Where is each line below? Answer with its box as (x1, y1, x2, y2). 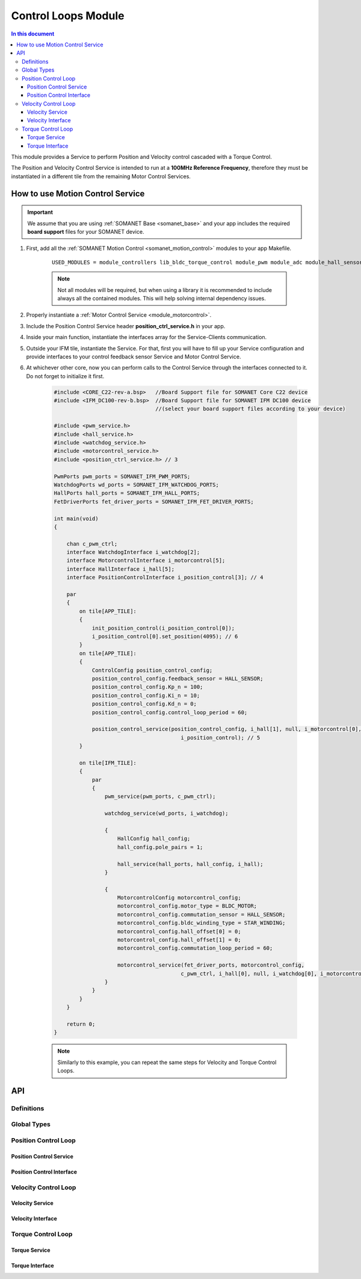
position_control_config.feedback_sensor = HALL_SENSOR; (91, 675, 264, 682)
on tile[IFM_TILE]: (79, 759, 137, 766)
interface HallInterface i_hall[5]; (66, 565, 174, 572)
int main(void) (54, 515, 99, 522)
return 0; (66, 1021, 96, 1027)
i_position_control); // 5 (180, 734, 261, 741)
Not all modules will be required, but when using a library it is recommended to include (57, 286, 273, 293)
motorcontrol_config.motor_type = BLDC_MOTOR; (117, 903, 258, 909)
